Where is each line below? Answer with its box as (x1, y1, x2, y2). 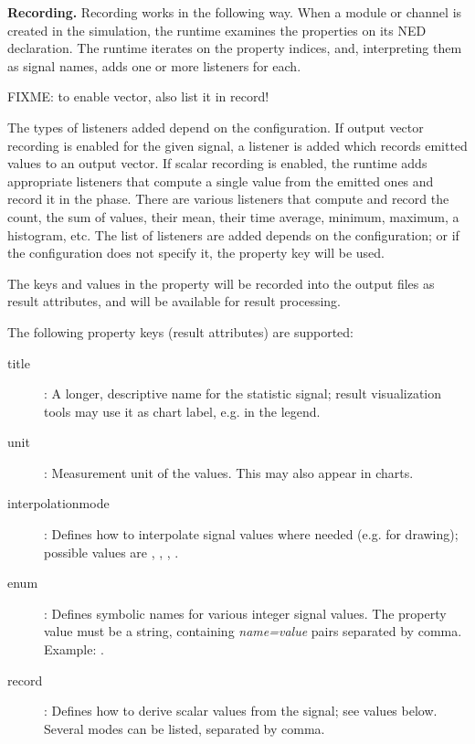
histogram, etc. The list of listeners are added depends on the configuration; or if (7, 225, 459, 244)
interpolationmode (7, 494, 110, 513)
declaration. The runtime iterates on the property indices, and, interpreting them (7, 38, 462, 58)
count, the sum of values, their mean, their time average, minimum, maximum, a (7, 207, 459, 226)
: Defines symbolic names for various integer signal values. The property (44, 603, 447, 622)
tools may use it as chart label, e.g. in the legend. (44, 401, 321, 420)
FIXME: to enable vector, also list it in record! (7, 87, 269, 106)
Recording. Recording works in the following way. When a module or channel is (7, 3, 462, 21)
